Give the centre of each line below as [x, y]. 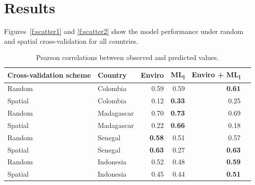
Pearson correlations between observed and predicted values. [127, 57]
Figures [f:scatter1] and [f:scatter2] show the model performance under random [124, 31]
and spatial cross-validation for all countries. [71, 41]
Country [112, 75]
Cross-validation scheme [49, 75]
